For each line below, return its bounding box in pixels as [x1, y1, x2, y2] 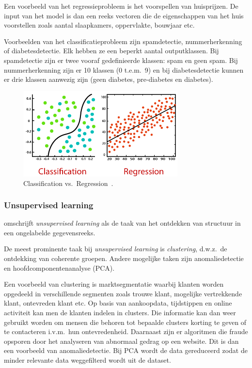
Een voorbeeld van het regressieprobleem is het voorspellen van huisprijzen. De [4, 1, 238, 11]
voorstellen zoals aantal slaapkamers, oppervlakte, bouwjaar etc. [4, 20, 195, 30]
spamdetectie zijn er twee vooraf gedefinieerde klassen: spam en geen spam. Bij [4, 55, 238, 65]
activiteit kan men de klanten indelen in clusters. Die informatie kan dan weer [4, 307, 236, 317]
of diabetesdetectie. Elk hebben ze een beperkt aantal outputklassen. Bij [4, 46, 219, 56]
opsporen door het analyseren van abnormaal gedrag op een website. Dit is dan [4, 336, 239, 346]
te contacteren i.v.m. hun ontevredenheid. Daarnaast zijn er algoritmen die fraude [4, 326, 248, 337]
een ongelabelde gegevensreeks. [4, 227, 95, 237]
